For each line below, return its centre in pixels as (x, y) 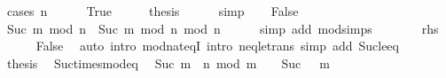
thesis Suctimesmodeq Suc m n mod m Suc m (168, 62)
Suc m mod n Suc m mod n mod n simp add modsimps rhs (223, 28)
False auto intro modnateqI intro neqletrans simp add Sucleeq (217, 46)
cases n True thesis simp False (153, 11)
